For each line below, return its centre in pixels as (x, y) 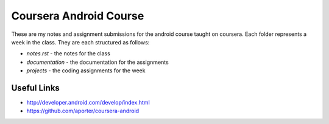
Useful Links (36, 88)
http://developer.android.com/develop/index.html (88, 103)
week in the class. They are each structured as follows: (80, 42)
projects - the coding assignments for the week (86, 71)
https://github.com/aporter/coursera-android (83, 111)
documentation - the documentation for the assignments (97, 62)
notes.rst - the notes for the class (69, 53)
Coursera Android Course (78, 16)
